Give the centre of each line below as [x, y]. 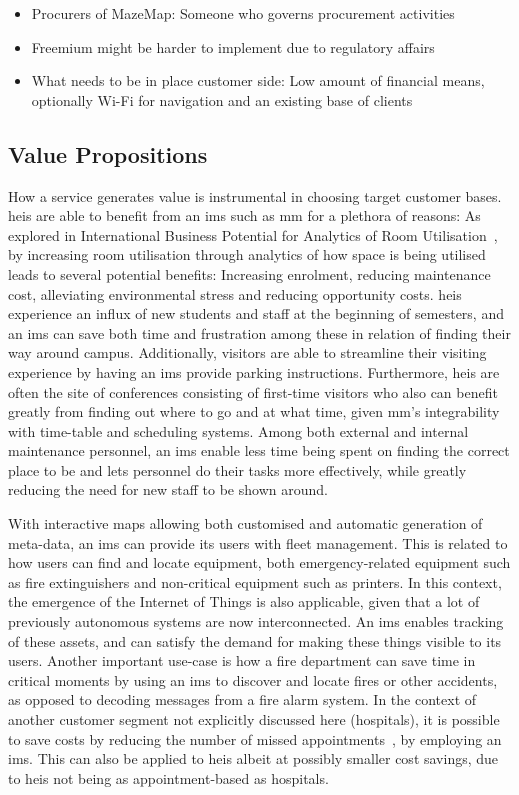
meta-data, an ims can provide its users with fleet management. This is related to [258, 542]
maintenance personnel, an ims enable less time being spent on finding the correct [259, 450]
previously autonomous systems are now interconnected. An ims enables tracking [256, 621]
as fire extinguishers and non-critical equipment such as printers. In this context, [255, 581]
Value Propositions [108, 153]
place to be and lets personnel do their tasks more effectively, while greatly [237, 469]
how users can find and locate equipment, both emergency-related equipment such [259, 562]
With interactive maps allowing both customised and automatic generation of [245, 523]
